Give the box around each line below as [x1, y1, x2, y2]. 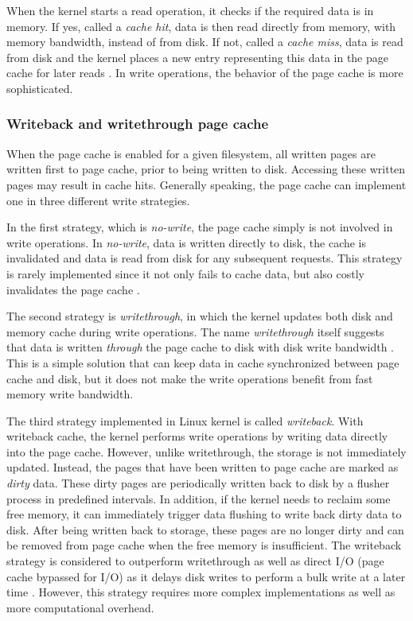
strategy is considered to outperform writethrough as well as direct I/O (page [6, 553, 384, 569]
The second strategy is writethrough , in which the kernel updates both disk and [6, 308, 393, 324]
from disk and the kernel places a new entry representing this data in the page [6, 49, 388, 65]
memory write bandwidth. [6, 386, 134, 402]
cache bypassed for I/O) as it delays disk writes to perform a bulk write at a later [6, 568, 406, 584]
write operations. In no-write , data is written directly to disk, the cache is [6, 234, 367, 250]
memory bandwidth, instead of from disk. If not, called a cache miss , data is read [6, 33, 403, 50]
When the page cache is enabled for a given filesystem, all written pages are [6, 145, 376, 161]
